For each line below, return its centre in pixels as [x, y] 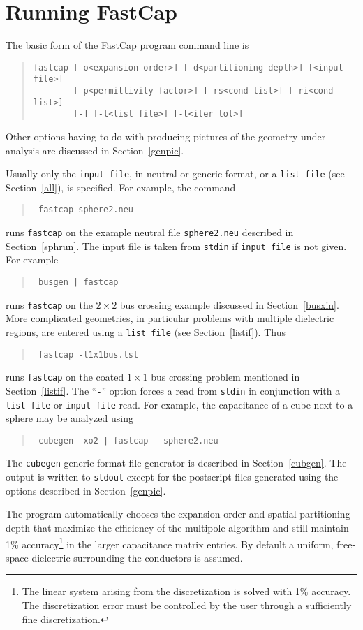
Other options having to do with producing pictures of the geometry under [166, 136]
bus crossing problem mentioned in [225, 377]
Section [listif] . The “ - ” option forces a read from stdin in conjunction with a [173, 390]
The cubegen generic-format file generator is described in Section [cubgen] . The [176, 463]
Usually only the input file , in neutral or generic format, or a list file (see [175, 174]
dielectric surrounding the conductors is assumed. [137, 557]
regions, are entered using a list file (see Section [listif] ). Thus [146, 331]
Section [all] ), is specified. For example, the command [121, 187]
